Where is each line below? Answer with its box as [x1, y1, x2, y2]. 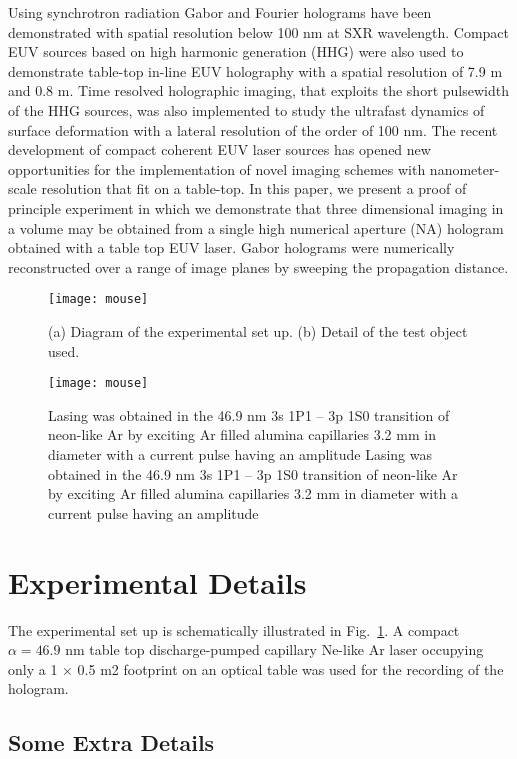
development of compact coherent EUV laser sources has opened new [8, 139, 431, 160]
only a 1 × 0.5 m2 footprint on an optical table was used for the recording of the [8, 658, 504, 679]
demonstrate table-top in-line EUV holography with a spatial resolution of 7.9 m [8, 60, 503, 81]
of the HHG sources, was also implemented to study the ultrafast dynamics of [8, 99, 485, 120]
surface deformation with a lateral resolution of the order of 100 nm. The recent [8, 119, 498, 140]
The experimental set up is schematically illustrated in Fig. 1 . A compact [8, 619, 460, 640]
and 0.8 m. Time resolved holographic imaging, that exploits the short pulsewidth [8, 80, 509, 101]
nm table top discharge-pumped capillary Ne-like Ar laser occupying [65, 639, 484, 660]
